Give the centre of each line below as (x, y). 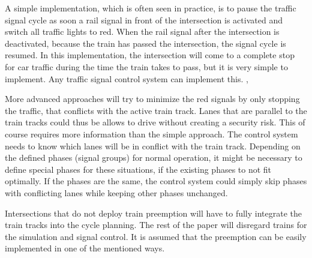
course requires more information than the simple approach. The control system (151, 133)
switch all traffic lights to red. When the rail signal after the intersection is (142, 31)
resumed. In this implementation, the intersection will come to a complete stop (150, 55)
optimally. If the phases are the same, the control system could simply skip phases (156, 181)
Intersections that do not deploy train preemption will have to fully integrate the (153, 213)
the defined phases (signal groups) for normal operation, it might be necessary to (154, 157)
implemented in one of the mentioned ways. (85, 248)
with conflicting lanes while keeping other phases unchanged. (116, 192)
